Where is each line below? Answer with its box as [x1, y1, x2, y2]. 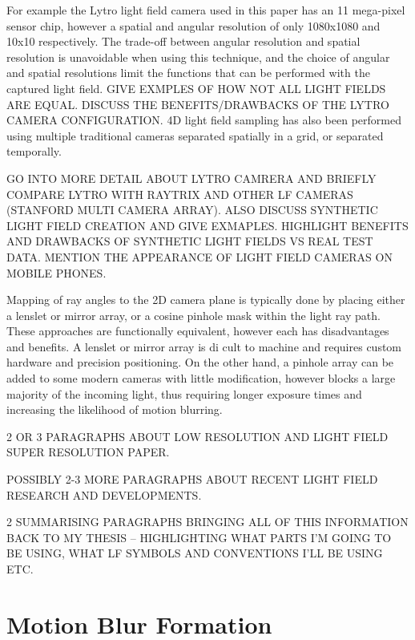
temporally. [6, 143, 62, 160]
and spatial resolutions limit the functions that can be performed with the [6, 64, 370, 81]
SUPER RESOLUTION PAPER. [6, 444, 170, 460]
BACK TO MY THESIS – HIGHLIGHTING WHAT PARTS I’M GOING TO [6, 529, 392, 545]
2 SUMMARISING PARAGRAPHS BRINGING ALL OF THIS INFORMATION [6, 513, 409, 530]
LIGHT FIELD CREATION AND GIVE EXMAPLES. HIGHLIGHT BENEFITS [6, 217, 409, 233]
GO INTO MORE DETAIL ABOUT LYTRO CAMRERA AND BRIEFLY [6, 169, 377, 186]
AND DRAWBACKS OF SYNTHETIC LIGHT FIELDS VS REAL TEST [6, 233, 373, 249]
